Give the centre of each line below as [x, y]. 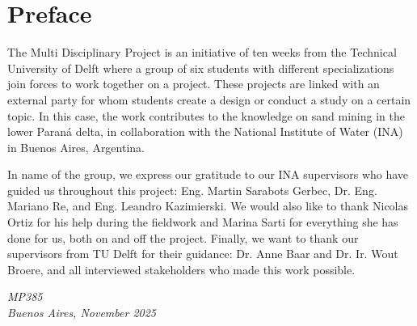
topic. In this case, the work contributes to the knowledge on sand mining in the [206, 115]
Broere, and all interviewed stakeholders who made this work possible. [181, 269]
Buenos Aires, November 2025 [82, 313]
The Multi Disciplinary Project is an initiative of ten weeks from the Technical [202, 52]
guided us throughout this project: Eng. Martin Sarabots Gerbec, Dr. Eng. [192, 190]
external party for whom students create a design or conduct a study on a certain [209, 99]
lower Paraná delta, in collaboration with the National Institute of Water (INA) [205, 131]
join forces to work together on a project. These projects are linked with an [194, 84]
